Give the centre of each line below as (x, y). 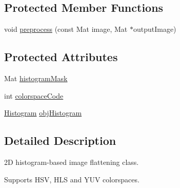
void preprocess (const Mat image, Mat (66, 29)
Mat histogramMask (36, 78)
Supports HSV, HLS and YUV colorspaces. (72, 179)
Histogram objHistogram (43, 113)
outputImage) (155, 29)
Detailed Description (60, 140)
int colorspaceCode (34, 95)
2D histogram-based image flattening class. (72, 162)
